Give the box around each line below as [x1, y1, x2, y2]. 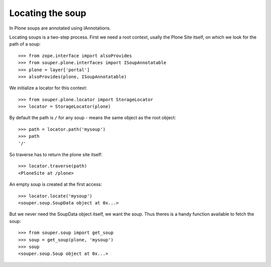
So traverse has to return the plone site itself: [9, 152, 103, 158]
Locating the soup [9, 8, 86, 19]
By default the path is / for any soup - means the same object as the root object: [9, 115, 176, 121]
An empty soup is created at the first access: [9, 181, 102, 187]
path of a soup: [9, 41, 41, 47]
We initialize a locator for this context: [9, 85, 87, 91]
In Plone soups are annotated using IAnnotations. [9, 25, 111, 31]
